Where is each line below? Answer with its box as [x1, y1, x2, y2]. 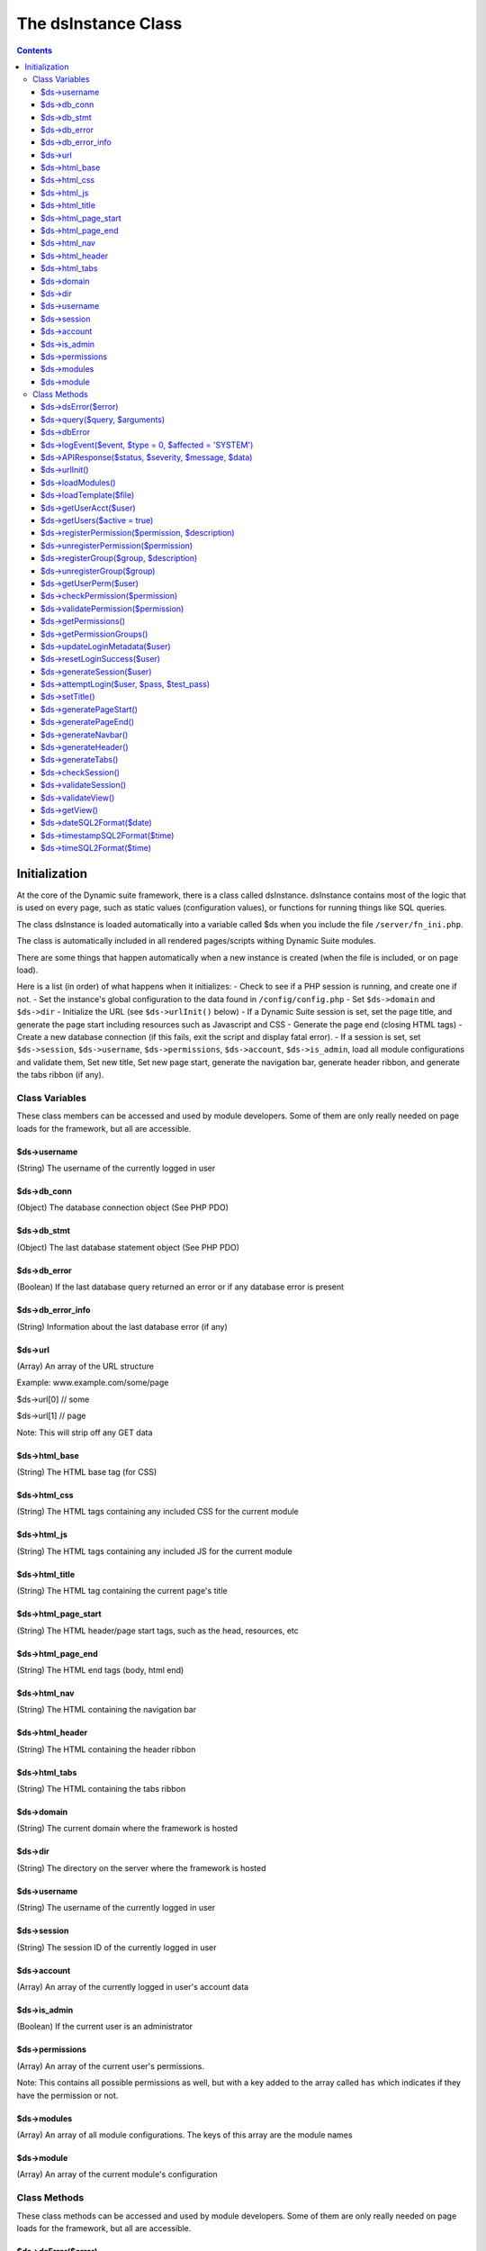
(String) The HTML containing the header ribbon [16, 1743, 196, 1755]
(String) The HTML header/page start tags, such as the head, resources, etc [16, 1625, 299, 1636]
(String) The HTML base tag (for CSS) [16, 1466, 157, 1477]
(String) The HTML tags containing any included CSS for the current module [16, 1506, 299, 1517]
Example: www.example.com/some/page [16, 1378, 169, 1388]
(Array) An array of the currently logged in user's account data [16, 1982, 249, 1993]
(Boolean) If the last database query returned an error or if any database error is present [16, 1281, 345, 1292]
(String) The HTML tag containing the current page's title [16, 1586, 229, 1596]
